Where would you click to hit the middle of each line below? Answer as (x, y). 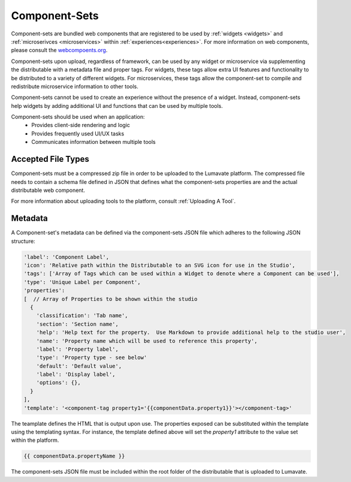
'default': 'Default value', (79, 366)
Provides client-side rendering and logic (81, 125)
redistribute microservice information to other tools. (75, 86)
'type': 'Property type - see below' (92, 358)
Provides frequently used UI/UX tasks (78, 133)
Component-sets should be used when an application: (78, 117)
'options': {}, (58, 383)
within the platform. (35, 440)
